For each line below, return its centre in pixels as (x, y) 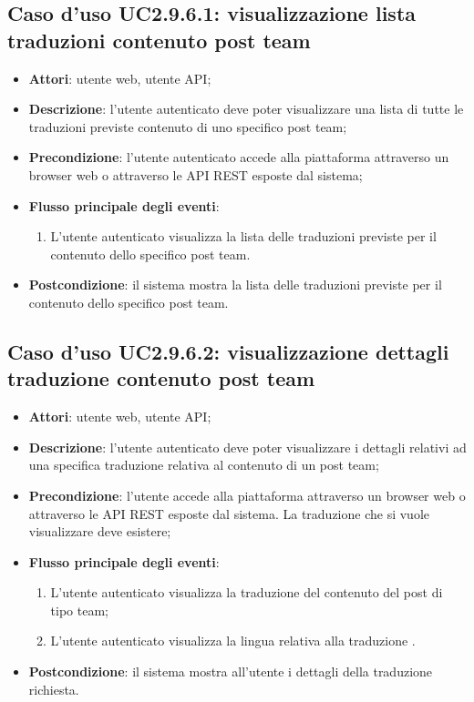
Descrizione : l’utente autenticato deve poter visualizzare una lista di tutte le (246, 109)
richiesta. (54, 689)
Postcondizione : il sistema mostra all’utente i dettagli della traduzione (231, 671)
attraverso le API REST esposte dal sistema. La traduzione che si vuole (229, 513)
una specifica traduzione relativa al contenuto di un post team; (204, 465)
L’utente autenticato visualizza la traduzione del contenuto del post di (247, 592)
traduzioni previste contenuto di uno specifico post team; (188, 126)
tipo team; (79, 610)
